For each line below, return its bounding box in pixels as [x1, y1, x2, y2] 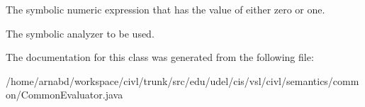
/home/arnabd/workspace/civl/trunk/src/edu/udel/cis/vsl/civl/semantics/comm [6, 73, 359, 88]
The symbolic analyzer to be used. [6, 26, 155, 40]
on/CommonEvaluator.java [6, 87, 123, 102]
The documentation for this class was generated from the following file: [6, 50, 314, 64]
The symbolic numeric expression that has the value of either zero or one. [6, 2, 325, 16]
